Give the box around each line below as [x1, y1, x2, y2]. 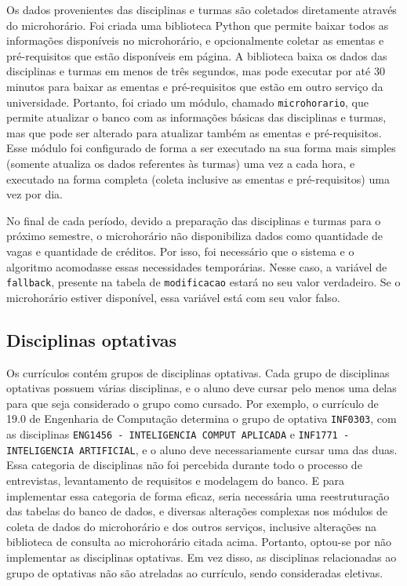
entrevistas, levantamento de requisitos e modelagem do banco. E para [6, 471, 345, 488]
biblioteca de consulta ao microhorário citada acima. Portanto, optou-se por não [6, 533, 391, 550]
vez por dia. [6, 186, 63, 202]
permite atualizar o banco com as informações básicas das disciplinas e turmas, [6, 109, 387, 126]
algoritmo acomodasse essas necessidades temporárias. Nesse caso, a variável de [6, 258, 387, 275]
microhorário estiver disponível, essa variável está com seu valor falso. [6, 289, 340, 305]
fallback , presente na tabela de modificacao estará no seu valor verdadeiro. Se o [6, 274, 401, 290]
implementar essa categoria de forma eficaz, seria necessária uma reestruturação [6, 487, 390, 504]
